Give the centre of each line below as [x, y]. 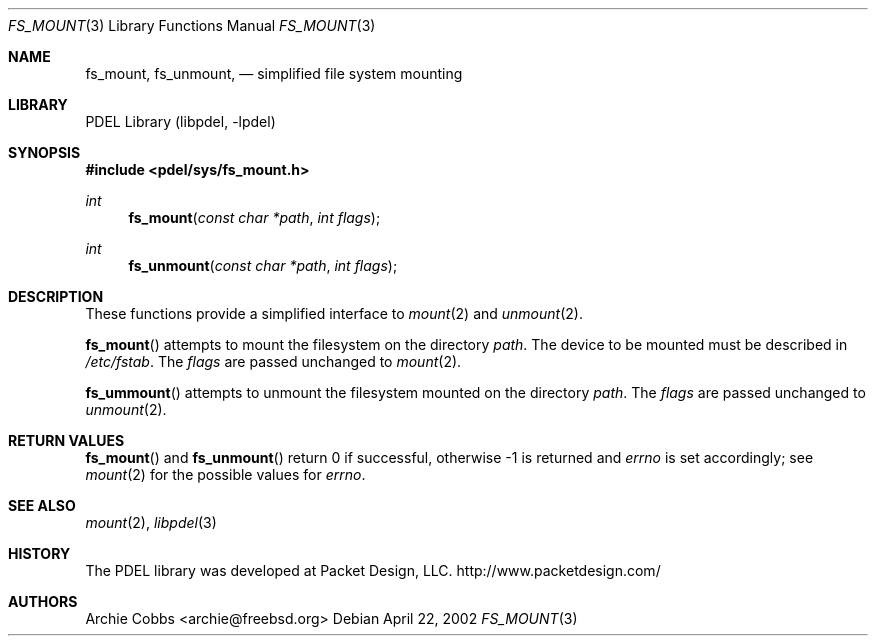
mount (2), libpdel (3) [151, 522]
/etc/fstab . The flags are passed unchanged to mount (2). [273, 361]
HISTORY [39, 553]
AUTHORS [43, 601]
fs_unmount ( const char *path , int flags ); [263, 265]
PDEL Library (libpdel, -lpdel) [180, 121]
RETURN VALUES [66, 440]
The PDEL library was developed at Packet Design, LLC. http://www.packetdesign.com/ [373, 570]
